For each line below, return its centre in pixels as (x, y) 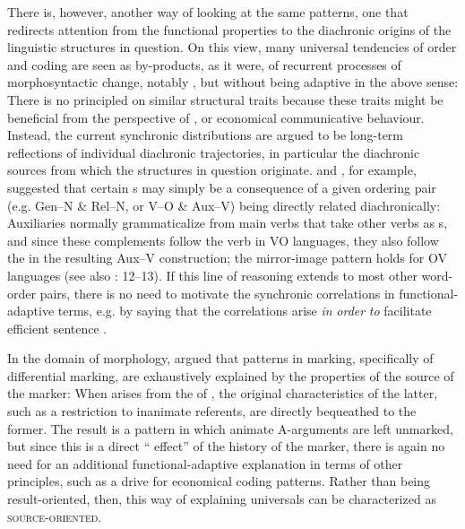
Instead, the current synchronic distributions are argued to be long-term (205, 135)
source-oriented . (55, 516)
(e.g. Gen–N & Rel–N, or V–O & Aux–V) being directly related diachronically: (224, 205)
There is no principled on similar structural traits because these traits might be (225, 99)
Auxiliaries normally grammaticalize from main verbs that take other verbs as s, (228, 223)
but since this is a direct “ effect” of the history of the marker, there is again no (226, 446)
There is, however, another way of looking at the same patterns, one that (208, 12)
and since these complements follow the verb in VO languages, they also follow (223, 240)
